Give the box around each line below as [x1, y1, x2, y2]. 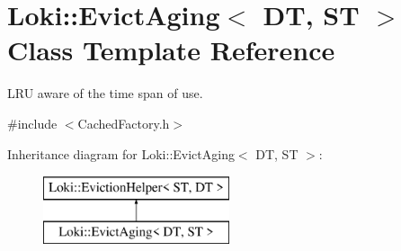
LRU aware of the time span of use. [7, 84, 203, 103]
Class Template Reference [7, 31, 335, 68]
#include [7, 113, 58, 132]
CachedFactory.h [77, 113, 170, 132]
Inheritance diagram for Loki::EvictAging [7, 144, 235, 163]
